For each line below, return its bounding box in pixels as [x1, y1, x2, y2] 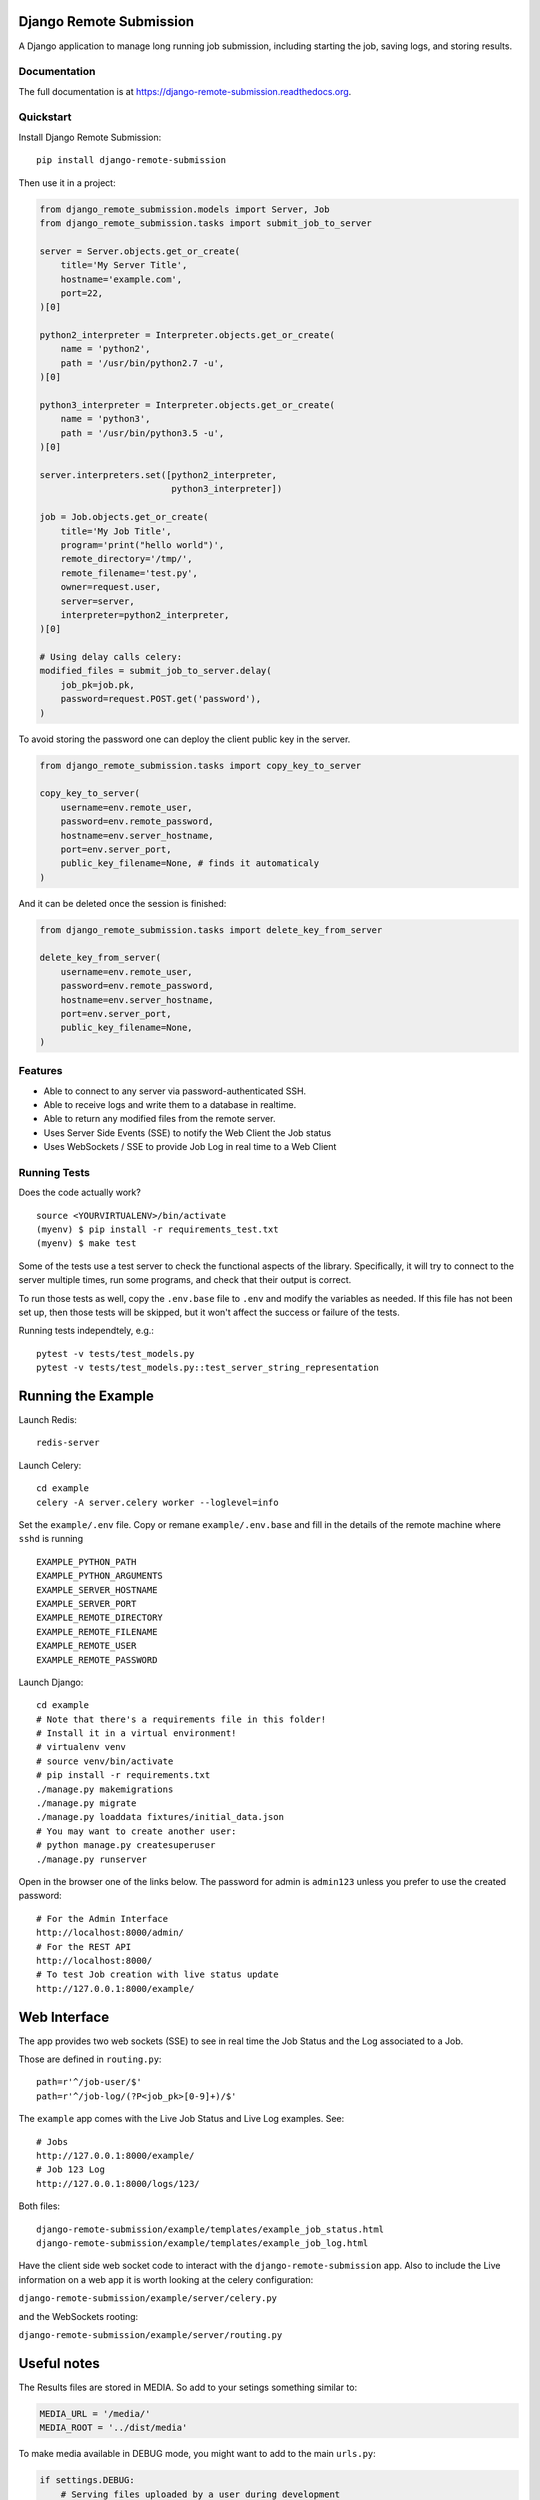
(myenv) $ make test [36, 1238, 137, 1249]
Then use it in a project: [18, 176, 116, 189]
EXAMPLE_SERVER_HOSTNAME [36, 1584, 158, 1595]
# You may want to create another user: [36, 1825, 237, 1837]
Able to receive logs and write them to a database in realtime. [43, 1098, 297, 1110]
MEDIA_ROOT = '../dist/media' [39, 2422, 188, 2434]
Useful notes [18, 2355, 100, 2372]
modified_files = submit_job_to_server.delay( [39, 665, 272, 677]
